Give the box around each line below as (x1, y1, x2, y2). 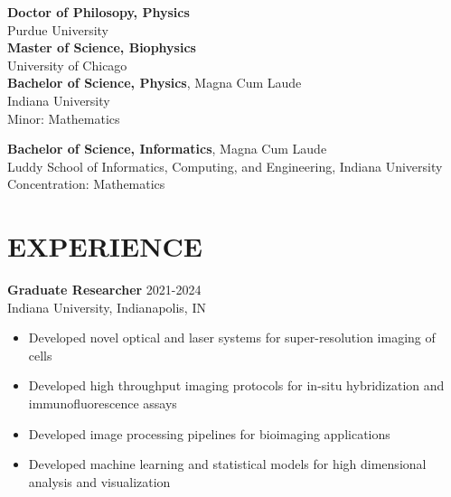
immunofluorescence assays (28, 394, 177, 413)
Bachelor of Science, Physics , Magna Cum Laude (7, 73, 302, 92)
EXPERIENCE (7, 228, 202, 265)
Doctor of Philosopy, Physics (7, 3, 190, 21)
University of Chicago (7, 55, 127, 74)
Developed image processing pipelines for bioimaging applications (28, 424, 390, 443)
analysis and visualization (28, 472, 171, 491)
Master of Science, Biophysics (7, 38, 196, 57)
